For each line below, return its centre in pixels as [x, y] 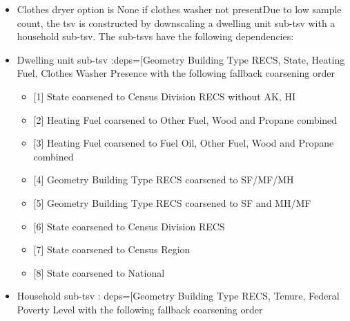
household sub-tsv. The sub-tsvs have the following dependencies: [155, 36]
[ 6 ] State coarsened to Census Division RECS [129, 226]
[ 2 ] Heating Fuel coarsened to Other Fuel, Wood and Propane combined [185, 119]
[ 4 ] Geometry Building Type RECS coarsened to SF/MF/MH [164, 180]
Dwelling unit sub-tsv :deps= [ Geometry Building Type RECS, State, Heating [181, 59]
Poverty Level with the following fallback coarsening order [140, 309]
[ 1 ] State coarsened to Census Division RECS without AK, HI [164, 96]
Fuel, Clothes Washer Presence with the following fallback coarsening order [176, 73]
